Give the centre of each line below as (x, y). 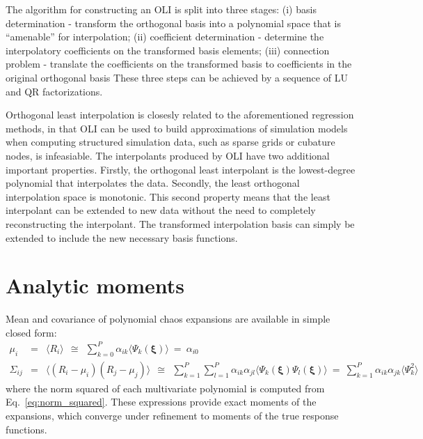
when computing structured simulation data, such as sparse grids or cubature (170, 142)
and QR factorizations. (54, 91)
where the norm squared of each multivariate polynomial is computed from (165, 388)
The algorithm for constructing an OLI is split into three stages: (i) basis (161, 9)
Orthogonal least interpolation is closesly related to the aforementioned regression (180, 115)
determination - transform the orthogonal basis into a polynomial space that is (174, 23)
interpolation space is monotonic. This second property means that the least (168, 196)
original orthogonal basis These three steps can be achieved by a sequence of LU (177, 77)
